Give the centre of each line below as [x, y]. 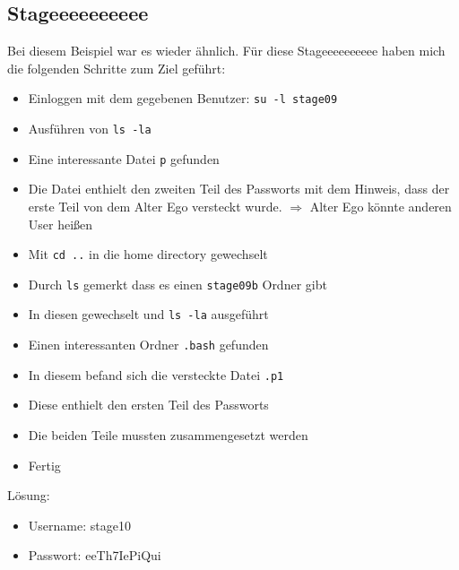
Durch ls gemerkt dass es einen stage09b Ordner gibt [178, 284]
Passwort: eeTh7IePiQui [95, 555]
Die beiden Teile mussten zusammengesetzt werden [168, 435]
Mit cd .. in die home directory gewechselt [148, 254]
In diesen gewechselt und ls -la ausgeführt [148, 314]
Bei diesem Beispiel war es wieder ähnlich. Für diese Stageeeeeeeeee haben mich [226, 51]
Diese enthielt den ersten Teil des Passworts [148, 405]
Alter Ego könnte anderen [381, 206]
